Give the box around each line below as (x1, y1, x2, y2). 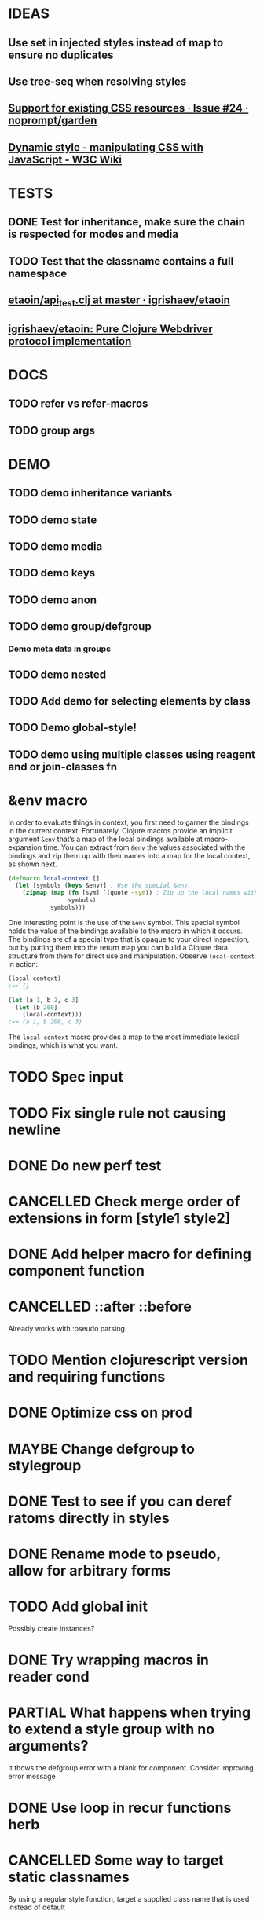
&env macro (8, 791, 89, 809)
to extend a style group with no (8, 1721, 214, 1738)
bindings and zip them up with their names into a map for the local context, (8, 851, 251, 860)
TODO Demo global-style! (8, 721, 137, 734)
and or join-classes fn (8, 760, 118, 774)
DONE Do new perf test (8, 1156, 162, 1174)
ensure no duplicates (8, 48, 114, 61)
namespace (8, 266, 68, 280)
